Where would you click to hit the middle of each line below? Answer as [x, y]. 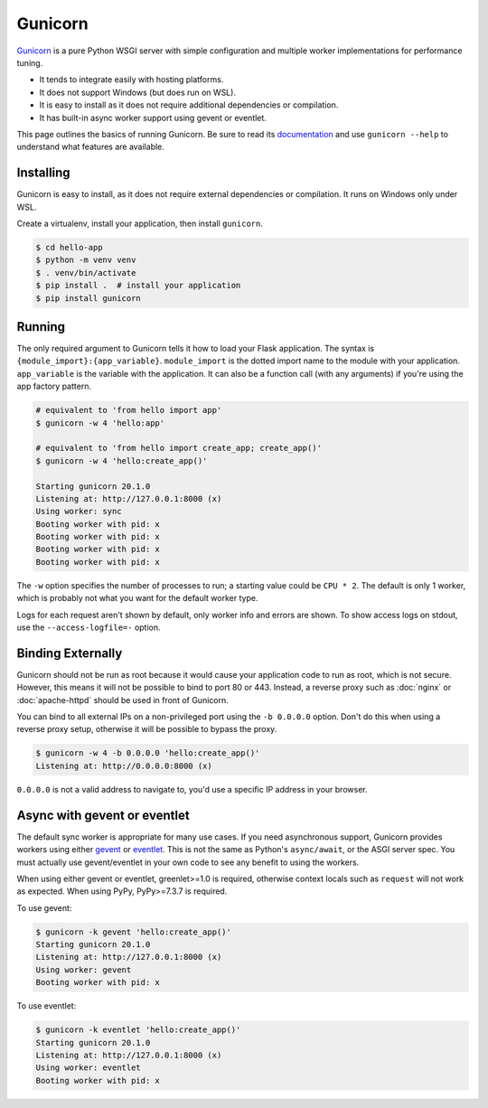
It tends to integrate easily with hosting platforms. [131, 80]
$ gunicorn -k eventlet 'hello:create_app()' [138, 1030]
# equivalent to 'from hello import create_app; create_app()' [179, 448]
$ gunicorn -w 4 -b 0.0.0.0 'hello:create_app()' [148, 753]
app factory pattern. [54, 386]
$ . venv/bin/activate [86, 272]
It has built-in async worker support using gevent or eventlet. [153, 117]
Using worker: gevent [84, 970]
